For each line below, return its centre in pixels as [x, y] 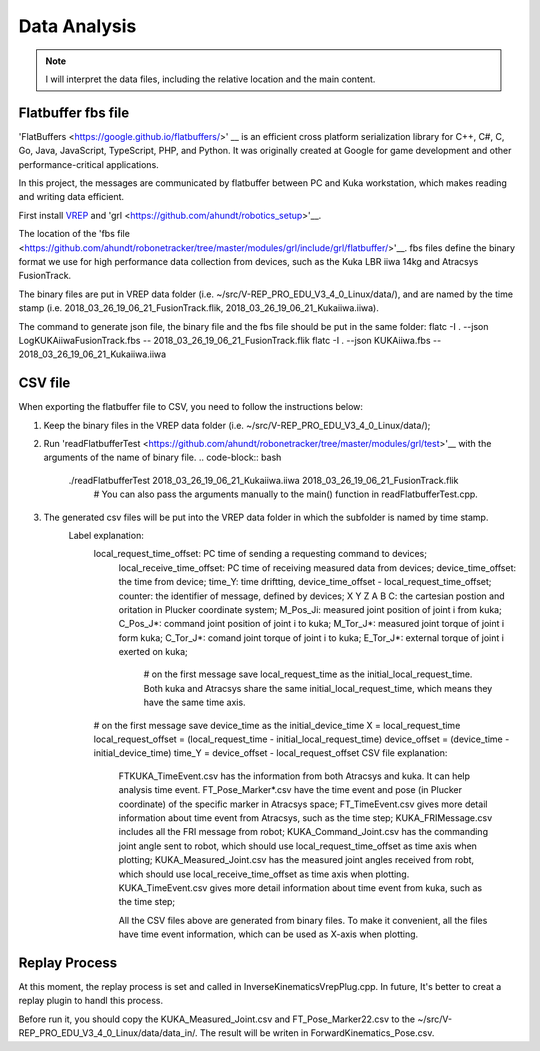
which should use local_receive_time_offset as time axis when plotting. [264, 874]
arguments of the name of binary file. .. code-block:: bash [162, 457]
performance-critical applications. [88, 164]
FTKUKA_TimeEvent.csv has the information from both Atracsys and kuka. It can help [294, 776]
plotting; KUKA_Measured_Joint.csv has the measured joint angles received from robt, [296, 860]
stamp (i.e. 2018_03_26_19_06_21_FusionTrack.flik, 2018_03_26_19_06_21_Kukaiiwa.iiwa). [199, 308]
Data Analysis [77, 26]
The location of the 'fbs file [74, 234]
